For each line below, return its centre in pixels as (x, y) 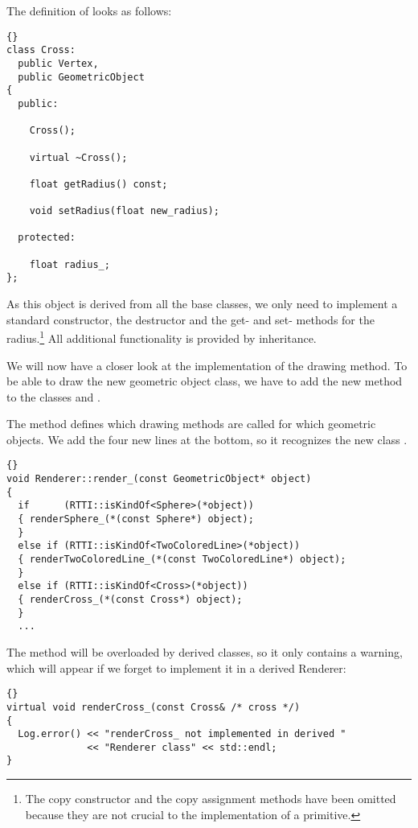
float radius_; (70, 264)
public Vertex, (58, 63)
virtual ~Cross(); (78, 157)
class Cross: (41, 50)
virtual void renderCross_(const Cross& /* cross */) (154, 707)
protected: (47, 238)
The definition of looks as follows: (89, 10)
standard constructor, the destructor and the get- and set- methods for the (191, 319)
